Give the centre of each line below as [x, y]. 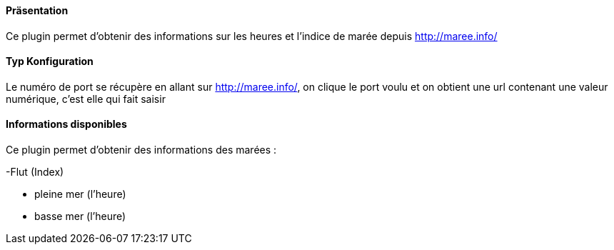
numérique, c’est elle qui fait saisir [86, 99]
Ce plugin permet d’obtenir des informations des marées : [141, 150]
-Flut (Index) [35, 172]
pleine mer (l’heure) [80, 194]
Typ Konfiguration [50, 61]
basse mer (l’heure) [80, 216]
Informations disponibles [66, 124]
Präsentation [37, 10]
